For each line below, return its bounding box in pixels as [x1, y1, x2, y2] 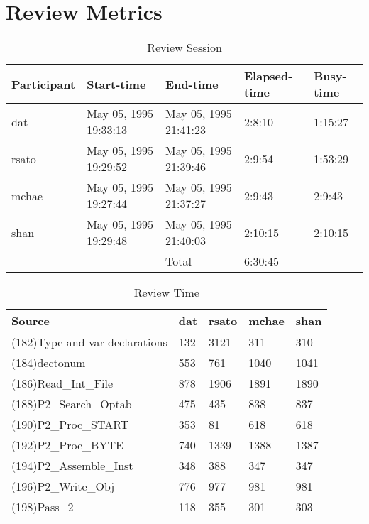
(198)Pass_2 [11, 498, 74, 515]
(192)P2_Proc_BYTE [11, 437, 123, 454]
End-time [165, 75, 219, 92]
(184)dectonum [11, 354, 86, 371]
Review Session [147, 39, 222, 56]
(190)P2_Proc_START [11, 416, 129, 433]
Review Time [133, 284, 199, 301]
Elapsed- [243, 67, 293, 84]
